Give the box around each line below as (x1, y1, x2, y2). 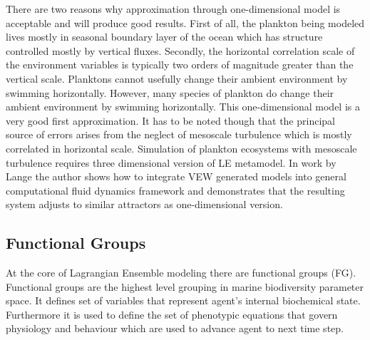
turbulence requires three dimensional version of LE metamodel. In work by (6, 155, 336, 170)
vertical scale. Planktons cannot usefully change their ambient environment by (6, 71, 348, 86)
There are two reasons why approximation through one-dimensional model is (6, 1, 341, 16)
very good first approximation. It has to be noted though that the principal (6, 113, 335, 128)
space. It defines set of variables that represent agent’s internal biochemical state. (6, 293, 361, 308)
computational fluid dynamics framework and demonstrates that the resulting (6, 182, 345, 197)
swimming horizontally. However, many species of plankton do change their (6, 85, 334, 100)
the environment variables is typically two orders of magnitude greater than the (6, 57, 354, 72)
